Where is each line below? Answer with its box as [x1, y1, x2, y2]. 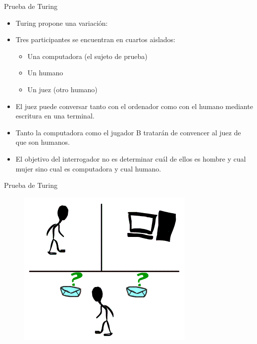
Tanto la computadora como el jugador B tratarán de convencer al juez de [15, 127, 241, 137]
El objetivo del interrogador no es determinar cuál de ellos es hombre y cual [15, 153, 246, 164]
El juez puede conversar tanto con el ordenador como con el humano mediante [15, 101, 253, 111]
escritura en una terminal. [15, 111, 95, 121]
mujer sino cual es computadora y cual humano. [15, 163, 161, 173]
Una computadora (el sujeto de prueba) [27, 51, 148, 61]
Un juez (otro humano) [27, 84, 98, 94]
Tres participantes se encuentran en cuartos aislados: [15, 34, 176, 45]
